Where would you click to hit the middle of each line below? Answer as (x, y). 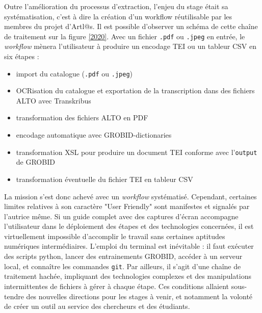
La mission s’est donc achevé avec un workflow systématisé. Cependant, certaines (130, 196)
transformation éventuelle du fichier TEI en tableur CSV (104, 179)
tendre (14, 296)
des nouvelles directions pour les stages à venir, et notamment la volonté (139, 296)
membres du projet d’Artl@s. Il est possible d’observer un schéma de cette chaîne (131, 26)
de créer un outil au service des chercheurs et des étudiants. (97, 306)
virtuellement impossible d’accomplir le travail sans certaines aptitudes (115, 236)
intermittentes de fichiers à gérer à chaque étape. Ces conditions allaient (117, 286)
